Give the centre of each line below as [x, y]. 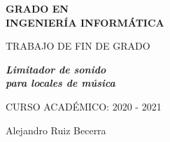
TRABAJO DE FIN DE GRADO [78, 46]
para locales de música [61, 83]
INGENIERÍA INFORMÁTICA [85, 22]
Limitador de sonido [56, 69]
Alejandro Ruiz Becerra [56, 130]
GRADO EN [37, 8]
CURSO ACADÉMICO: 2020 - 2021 [84, 106]
